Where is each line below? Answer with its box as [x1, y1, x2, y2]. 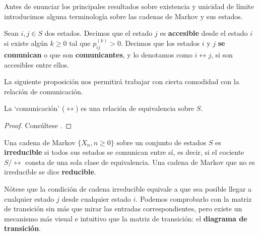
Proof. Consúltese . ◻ [4, 120, 72, 130]
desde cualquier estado [61, 193, 131, 204]
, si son [211, 49, 233, 60]
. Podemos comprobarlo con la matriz [136, 193, 252, 204]
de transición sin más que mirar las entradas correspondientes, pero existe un [4, 203, 242, 214]
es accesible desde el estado [160, 28, 248, 38]
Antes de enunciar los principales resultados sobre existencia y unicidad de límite [4, 1, 254, 11]
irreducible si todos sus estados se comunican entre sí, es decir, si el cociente [4, 147, 244, 157]
